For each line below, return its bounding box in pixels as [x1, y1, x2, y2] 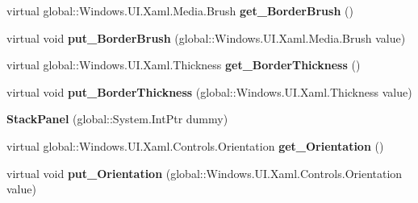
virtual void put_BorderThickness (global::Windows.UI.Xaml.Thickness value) [6, 83, 412, 100]
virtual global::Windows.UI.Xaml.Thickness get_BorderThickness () [6, 56, 361, 73]
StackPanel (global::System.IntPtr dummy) [6, 110, 228, 127]
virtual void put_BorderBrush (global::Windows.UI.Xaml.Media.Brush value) [6, 29, 406, 46]
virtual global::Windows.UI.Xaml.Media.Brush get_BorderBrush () [6, 2, 353, 19]
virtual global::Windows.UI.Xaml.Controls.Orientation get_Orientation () [6, 137, 384, 154]
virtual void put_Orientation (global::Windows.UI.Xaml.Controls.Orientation [6, 164, 403, 181]
